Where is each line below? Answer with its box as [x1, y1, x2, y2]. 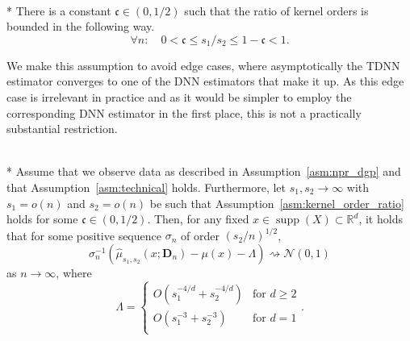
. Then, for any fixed [147, 210, 249, 227]
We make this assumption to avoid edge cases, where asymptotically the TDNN [6, 56, 400, 73]
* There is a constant [6, 2, 111, 19]
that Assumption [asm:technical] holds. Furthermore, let [6, 178, 287, 195]
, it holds [358, 210, 403, 227]
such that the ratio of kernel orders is [184, 2, 369, 19]
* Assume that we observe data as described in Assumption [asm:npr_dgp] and [6, 163, 401, 180]
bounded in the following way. [6, 18, 155, 35]
